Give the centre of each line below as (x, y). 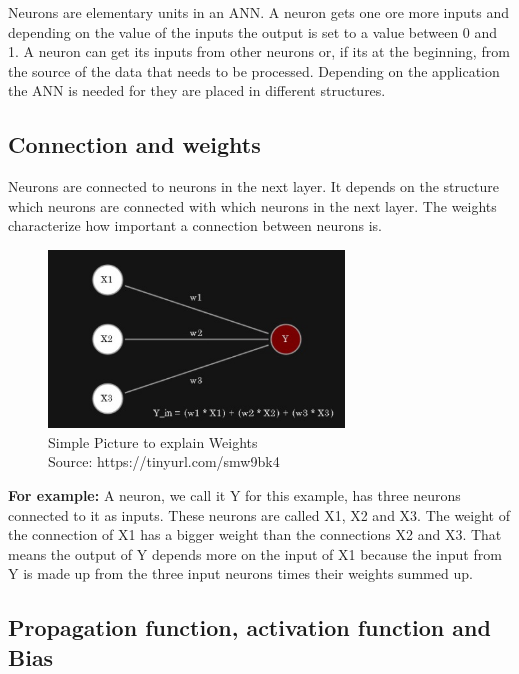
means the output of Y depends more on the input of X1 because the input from (255, 553)
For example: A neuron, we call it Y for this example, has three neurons (234, 494)
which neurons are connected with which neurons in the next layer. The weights (252, 205)
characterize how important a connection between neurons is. (195, 225)
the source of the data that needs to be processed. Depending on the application (254, 70)
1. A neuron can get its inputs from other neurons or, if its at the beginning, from (259, 51)
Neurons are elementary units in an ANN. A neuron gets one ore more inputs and (259, 12)
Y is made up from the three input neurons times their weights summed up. (240, 573)
